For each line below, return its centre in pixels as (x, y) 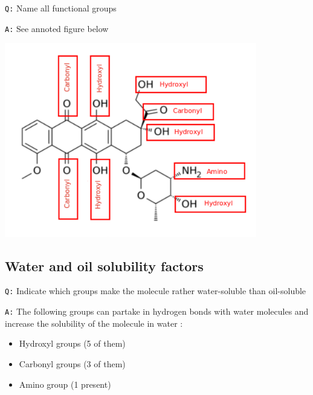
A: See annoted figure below (57, 28)
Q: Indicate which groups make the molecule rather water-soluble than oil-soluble (156, 291)
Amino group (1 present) (65, 384)
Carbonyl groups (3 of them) (72, 363)
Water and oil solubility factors (104, 265)
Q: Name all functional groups (61, 8)
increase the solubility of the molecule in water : (94, 323)
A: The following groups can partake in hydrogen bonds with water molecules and (157, 311)
